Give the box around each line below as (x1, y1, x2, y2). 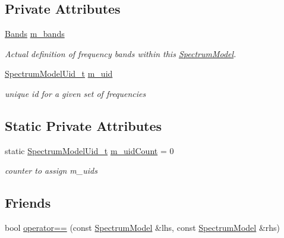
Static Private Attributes (5, 116, 162, 134)
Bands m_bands (5, 27, 65, 40)
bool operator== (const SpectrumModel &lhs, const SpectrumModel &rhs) (5, 221, 280, 234)
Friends (5, 193, 51, 212)
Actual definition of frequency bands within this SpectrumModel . (5, 47, 236, 59)
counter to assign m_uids (5, 164, 97, 177)
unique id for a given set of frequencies (5, 87, 146, 99)
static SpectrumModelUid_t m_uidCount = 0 (5, 144, 174, 156)
